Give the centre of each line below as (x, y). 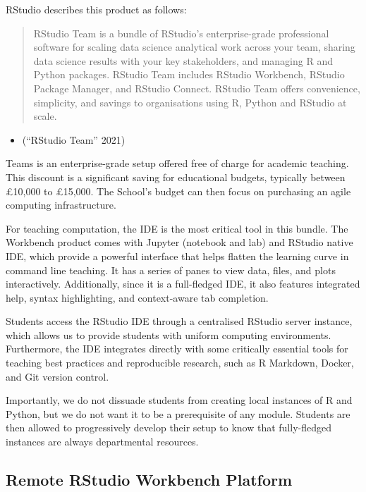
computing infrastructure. (61, 205)
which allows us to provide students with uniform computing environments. (169, 334)
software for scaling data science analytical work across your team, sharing (194, 47)
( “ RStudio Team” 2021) (74, 139)
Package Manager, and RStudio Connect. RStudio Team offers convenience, (197, 88)
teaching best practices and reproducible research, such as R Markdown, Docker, (180, 363)
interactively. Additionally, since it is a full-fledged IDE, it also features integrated (183, 284)
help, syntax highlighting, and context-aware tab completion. (137, 297)
